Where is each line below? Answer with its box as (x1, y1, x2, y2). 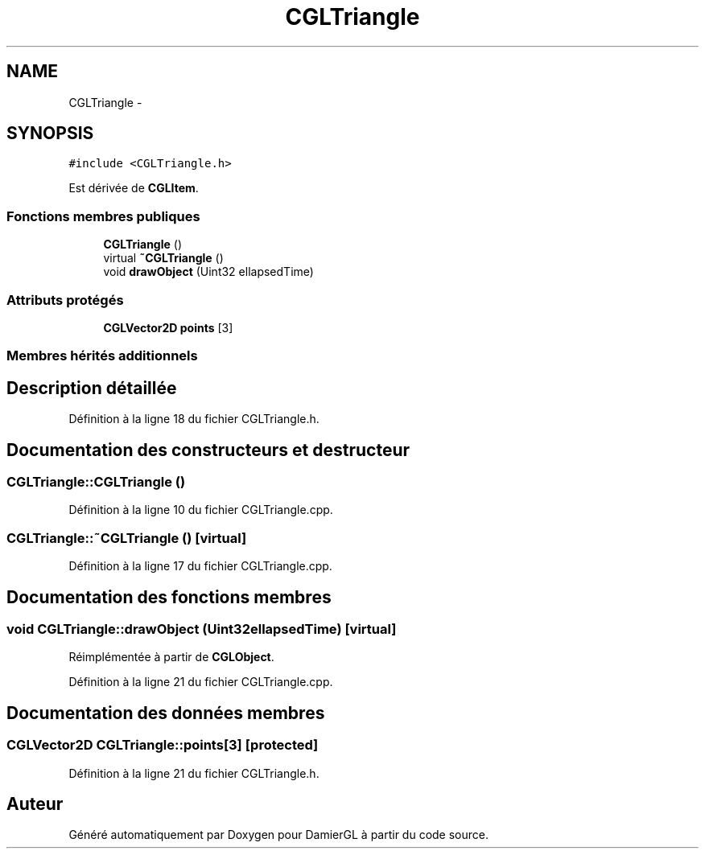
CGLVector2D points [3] (103, 320, 233, 335)
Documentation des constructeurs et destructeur (6, 439, 410, 460)
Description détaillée (6, 377, 177, 398)
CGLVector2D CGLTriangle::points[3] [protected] (6, 737, 319, 754)
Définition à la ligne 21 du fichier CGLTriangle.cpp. (68, 675, 333, 689)
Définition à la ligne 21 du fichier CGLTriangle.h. (68, 766, 320, 780)
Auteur (6, 793, 64, 814)
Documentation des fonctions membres (6, 586, 332, 607)
